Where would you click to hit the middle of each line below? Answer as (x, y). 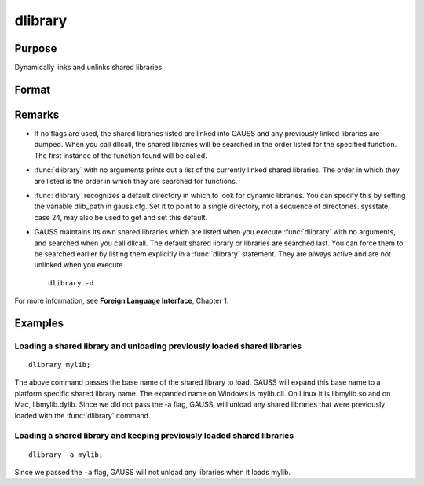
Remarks (37, 114)
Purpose (36, 48)
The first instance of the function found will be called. (121, 155)
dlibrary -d (71, 283)
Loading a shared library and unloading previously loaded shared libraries (158, 346)
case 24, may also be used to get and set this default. (121, 217)
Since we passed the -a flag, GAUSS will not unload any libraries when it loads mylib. (152, 472)
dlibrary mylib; (60, 365)
